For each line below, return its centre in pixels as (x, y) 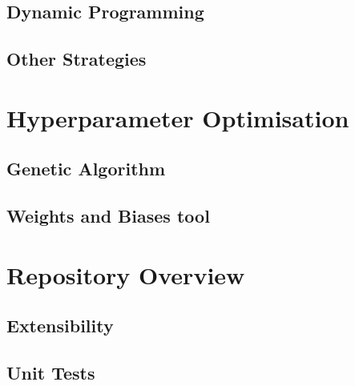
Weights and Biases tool (108, 216)
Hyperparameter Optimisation (178, 117)
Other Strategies (77, 59)
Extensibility (60, 326)
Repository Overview (126, 274)
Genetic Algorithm (86, 169)
